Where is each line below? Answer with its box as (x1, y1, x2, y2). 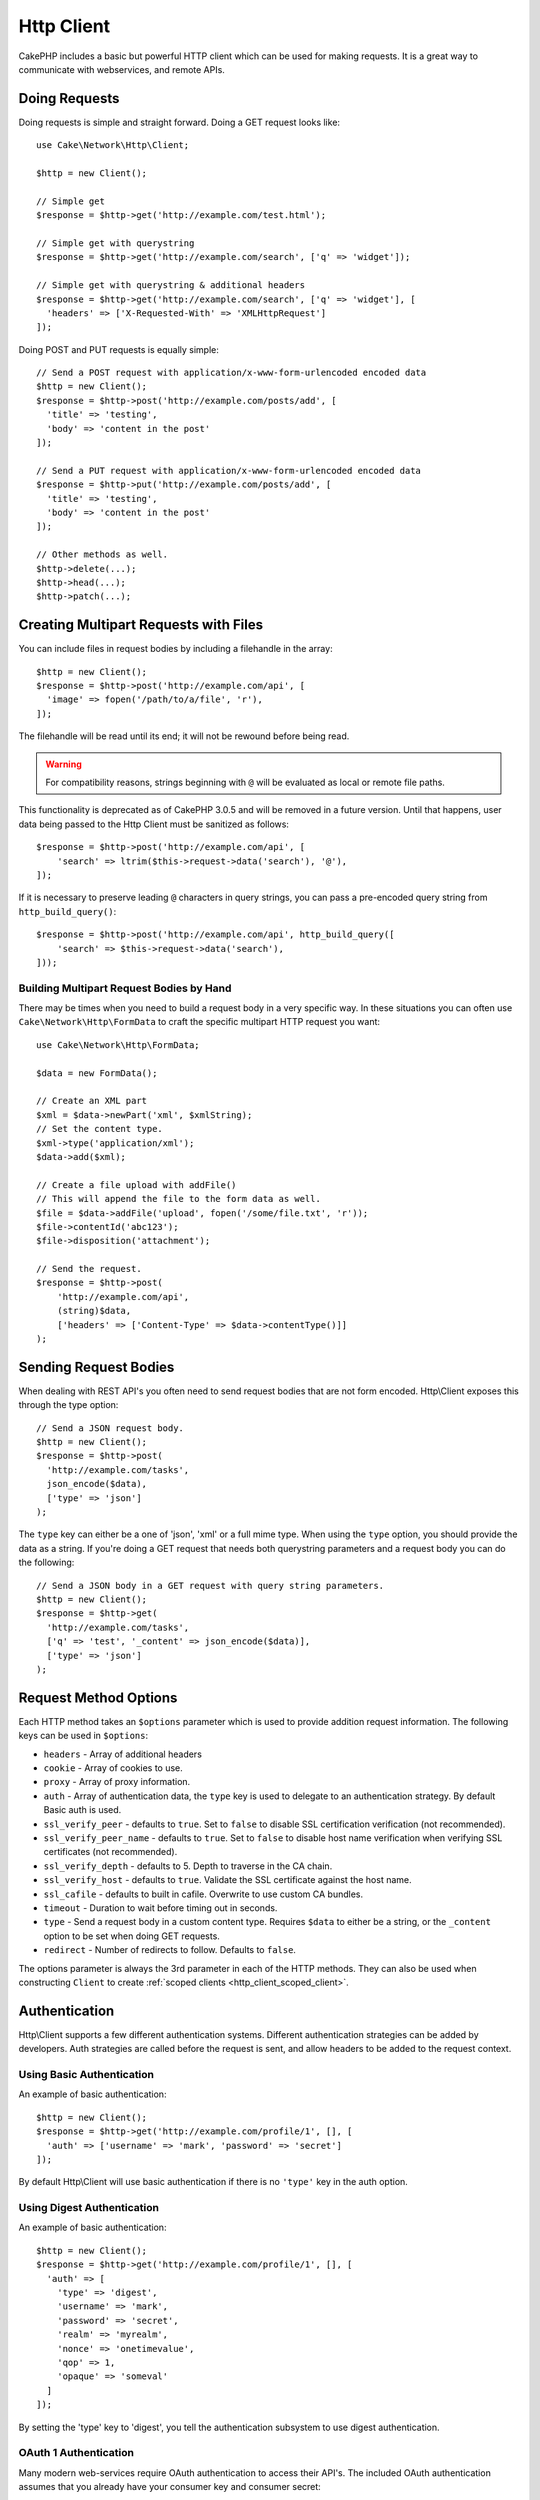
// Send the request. (36, 1263, 142, 1275)
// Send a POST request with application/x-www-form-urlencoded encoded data (36, 367, 427, 379)
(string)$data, (56, 1305, 132, 1317)
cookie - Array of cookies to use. (43, 1762, 184, 1774)
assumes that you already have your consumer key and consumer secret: (18, 2481, 322, 2493)
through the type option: (18, 1399, 119, 1411)
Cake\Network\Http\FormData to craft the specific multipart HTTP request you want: (18, 1016, 380, 1028)
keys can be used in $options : (18, 1730, 149, 1742)
